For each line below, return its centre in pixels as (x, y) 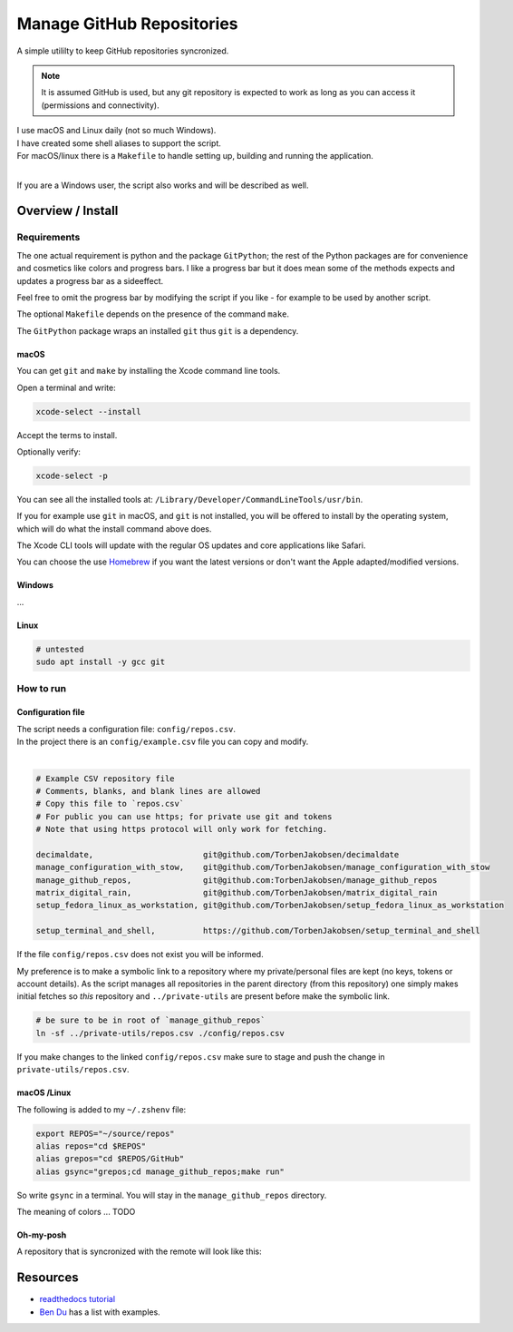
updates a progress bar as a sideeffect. (90, 280)
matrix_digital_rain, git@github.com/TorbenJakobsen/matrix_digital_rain (237, 893)
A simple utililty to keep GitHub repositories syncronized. (123, 51)
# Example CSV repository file (106, 779)
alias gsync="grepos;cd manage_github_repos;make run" (160, 1171)
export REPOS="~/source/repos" (106, 1133)
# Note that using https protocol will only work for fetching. (182, 829)
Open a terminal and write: (67, 387)
